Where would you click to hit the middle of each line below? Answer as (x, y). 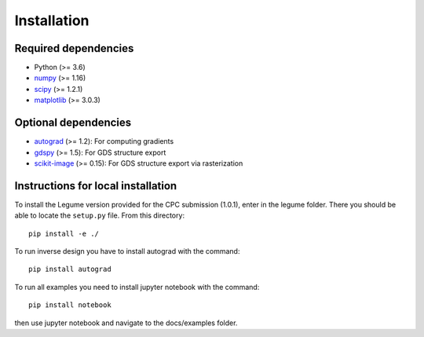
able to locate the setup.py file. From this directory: (99, 215)
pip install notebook (70, 305)
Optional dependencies (73, 123)
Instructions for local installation (96, 186)
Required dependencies (74, 48)
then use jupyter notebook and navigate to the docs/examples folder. (126, 323)
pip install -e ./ (64, 233)
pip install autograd (70, 269)
